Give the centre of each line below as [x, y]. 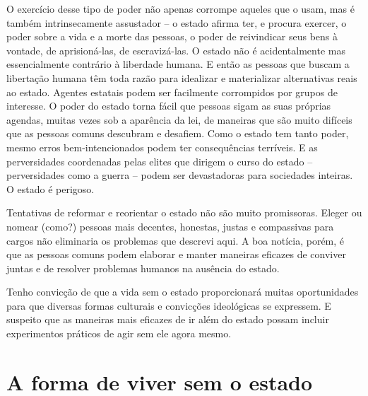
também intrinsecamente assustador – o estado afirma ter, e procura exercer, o [177, 22]
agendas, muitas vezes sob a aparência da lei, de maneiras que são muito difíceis [179, 119]
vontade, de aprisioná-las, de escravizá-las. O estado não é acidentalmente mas [176, 50]
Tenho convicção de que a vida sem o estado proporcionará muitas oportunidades [183, 292]
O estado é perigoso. [51, 188]
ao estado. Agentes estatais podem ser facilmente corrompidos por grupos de [172, 92]
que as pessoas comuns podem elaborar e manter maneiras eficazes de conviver [176, 254]
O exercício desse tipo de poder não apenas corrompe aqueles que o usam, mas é [180, 8]
